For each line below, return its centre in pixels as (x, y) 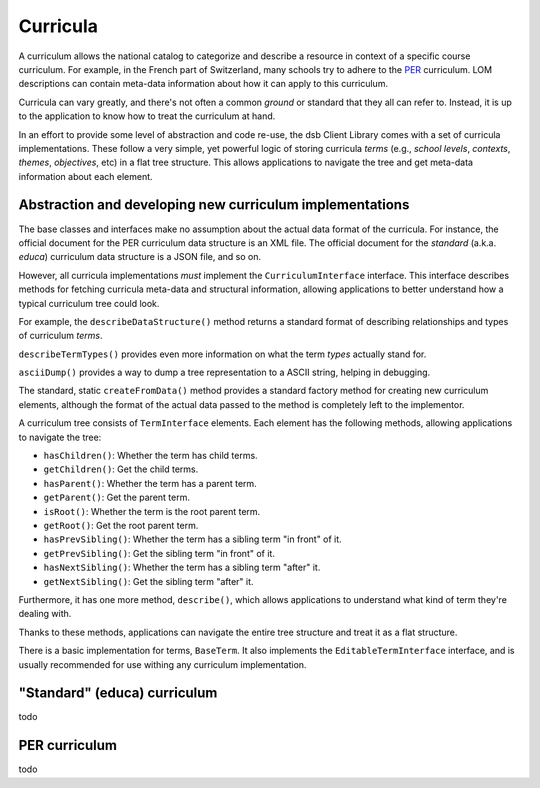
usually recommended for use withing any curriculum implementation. (162, 664)
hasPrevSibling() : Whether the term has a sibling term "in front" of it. (192, 539)
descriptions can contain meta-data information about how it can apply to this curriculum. (203, 84)
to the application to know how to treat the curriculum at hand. (147, 116)
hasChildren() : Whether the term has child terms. (151, 456)
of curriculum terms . (60, 336)
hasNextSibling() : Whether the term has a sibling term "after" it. (182, 567)
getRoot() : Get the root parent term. (121, 525)
